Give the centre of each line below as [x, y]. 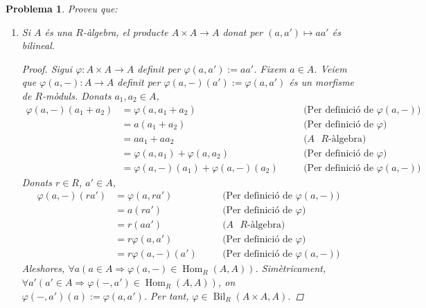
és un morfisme [322, 82]
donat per [243, 31]
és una [59, 31]
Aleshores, [43, 268]
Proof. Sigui [47, 68]
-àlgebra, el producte [125, 31]
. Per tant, [166, 295]
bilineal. [38, 45]
